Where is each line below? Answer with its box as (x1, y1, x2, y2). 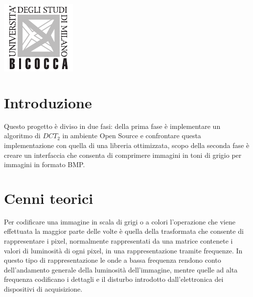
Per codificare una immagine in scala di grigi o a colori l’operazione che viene (4, 216, 235, 226)
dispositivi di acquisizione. (4, 283, 83, 294)
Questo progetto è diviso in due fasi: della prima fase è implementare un (4, 121, 221, 131)
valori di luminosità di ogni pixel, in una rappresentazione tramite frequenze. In (4, 245, 243, 255)
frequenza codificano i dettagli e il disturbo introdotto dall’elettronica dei (4, 274, 224, 284)
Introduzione (4, 92, 92, 112)
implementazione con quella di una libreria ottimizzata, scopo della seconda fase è (4, 140, 250, 150)
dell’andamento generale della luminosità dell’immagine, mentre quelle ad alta (4, 264, 238, 274)
